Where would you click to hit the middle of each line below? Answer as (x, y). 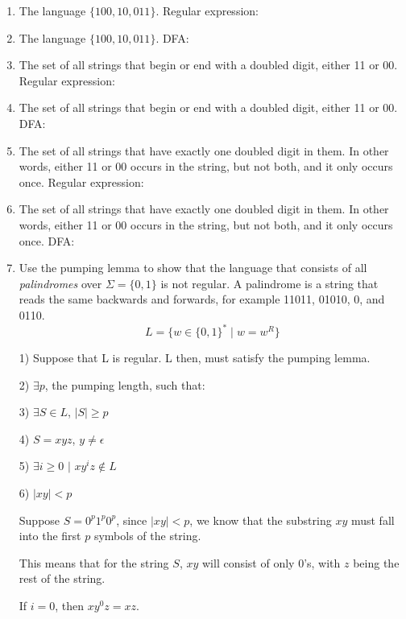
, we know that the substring (261, 520)
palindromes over (60, 283)
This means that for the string (94, 562)
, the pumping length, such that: (125, 384)
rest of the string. (62, 578)
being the (376, 562)
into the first (50, 536)
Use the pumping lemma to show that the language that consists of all (193, 268)
